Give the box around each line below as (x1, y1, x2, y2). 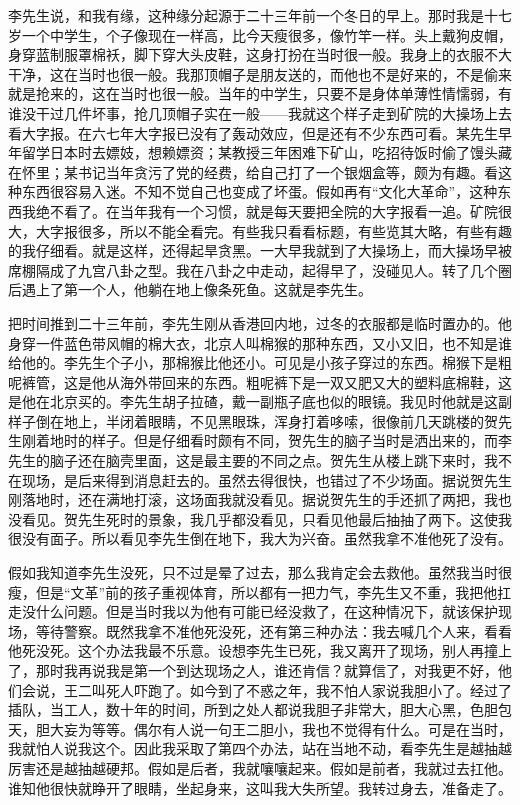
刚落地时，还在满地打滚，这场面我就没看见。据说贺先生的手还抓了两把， (8, 489, 484, 510)
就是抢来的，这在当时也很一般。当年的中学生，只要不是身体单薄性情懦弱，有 (8, 83, 512, 104)
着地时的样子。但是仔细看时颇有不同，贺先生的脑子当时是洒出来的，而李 (35, 430, 512, 451)
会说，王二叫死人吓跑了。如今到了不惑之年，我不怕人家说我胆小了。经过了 (21, 679, 512, 700)
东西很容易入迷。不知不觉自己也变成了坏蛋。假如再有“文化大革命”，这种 (21, 181, 498, 202)
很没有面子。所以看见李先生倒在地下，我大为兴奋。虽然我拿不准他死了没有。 (8, 528, 512, 549)
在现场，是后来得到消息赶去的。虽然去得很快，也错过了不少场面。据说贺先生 (8, 469, 512, 490)
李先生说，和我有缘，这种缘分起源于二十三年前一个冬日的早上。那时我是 (8, 5, 484, 25)
